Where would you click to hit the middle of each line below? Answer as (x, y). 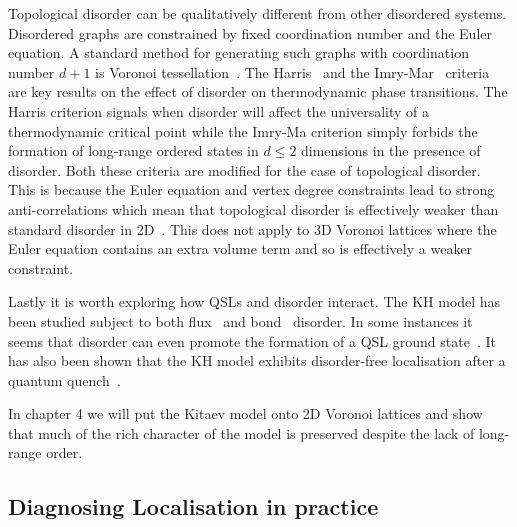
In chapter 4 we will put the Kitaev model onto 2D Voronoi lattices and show (245, 413)
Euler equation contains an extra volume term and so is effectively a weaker (240, 248)
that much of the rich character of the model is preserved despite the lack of (241, 432)
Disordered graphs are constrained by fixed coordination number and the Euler (250, 32)
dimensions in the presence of (391, 150)
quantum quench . (64, 379)
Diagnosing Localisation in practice (193, 506)
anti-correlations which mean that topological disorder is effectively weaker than (253, 208)
